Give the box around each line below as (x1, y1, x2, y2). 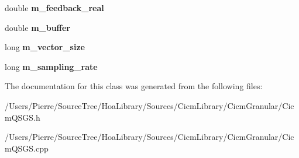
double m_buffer (5, 21, 71, 33)
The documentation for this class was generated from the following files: (5, 80, 263, 92)
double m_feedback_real (5, 2, 104, 13)
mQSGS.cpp (5, 142, 49, 154)
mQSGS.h (5, 111, 40, 123)
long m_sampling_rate (5, 60, 98, 72)
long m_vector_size (5, 41, 85, 53)
